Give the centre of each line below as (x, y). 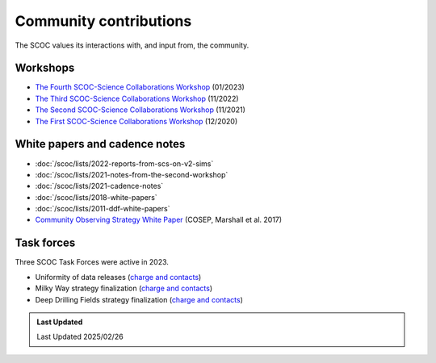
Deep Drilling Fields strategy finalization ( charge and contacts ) (139, 299)
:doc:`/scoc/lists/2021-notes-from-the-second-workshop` (132, 174)
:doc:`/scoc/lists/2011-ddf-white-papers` (103, 209)
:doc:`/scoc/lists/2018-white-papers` (96, 197)
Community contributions (103, 21)
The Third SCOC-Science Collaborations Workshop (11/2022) (137, 98)
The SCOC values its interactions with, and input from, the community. (132, 45)
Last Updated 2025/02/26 (80, 337)
